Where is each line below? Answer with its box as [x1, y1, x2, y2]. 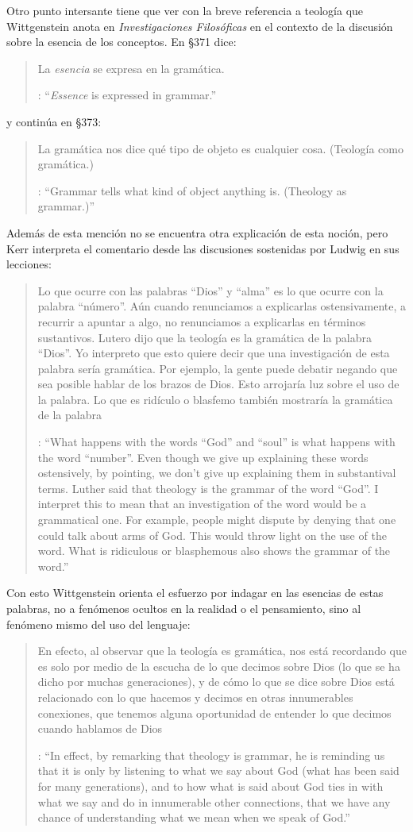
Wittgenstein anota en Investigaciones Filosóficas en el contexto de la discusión [6, 17, 393, 34]
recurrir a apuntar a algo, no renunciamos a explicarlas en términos [37, 313, 366, 329]
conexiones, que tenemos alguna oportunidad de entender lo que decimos [37, 704, 392, 721]
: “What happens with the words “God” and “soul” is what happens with [37, 433, 396, 450]
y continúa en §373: [6, 113, 102, 129]
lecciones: [6, 256, 52, 272]
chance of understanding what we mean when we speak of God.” [37, 809, 350, 826]
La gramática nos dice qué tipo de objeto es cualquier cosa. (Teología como [37, 140, 403, 156]
